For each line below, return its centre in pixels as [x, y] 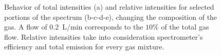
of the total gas [185, 27]
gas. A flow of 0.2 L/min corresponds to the [74, 27]
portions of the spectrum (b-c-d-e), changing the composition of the [111, 17]
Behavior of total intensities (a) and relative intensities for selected [109, 7]
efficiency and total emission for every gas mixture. [84, 47]
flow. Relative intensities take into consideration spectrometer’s [104, 36]
